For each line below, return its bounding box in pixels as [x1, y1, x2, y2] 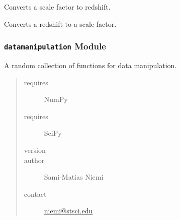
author [24, 154, 45, 165]
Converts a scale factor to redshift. [4, 2, 111, 12]
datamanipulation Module [4, 40, 106, 52]
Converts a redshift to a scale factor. [4, 18, 117, 29]
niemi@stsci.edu [44, 205, 93, 216]
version [24, 144, 46, 155]
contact [24, 188, 47, 199]
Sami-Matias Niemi [44, 172, 104, 182]
